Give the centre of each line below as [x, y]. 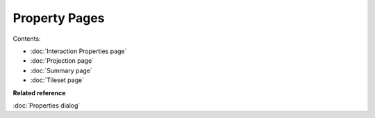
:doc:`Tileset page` [57, 80]
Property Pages [59, 18]
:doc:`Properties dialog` [47, 105]
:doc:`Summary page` [61, 70]
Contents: [27, 39]
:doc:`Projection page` [62, 61]
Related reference [39, 92]
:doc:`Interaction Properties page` [78, 51]
